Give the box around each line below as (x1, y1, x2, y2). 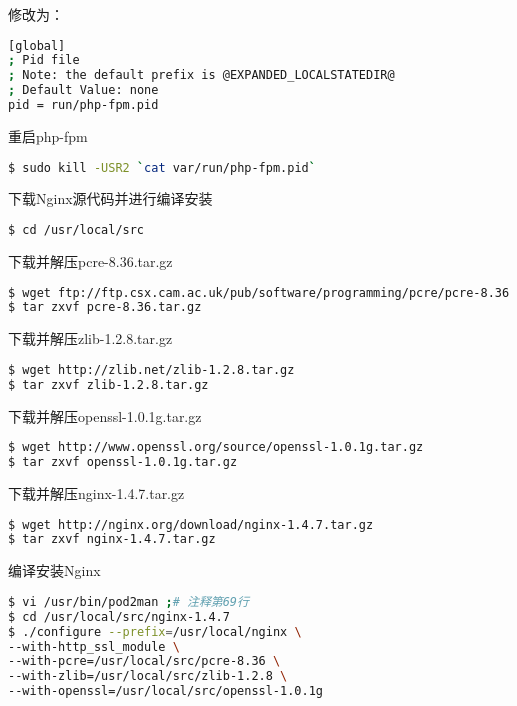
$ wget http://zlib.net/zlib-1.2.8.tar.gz (8, 362, 295, 377)
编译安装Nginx (8, 560, 101, 581)
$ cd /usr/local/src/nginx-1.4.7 (8, 609, 230, 624)
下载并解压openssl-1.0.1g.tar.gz (8, 405, 202, 426)
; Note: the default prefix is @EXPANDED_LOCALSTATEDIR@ (8, 68, 395, 83)
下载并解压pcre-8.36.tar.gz (8, 250, 173, 271)
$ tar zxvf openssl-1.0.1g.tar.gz (8, 455, 238, 470)
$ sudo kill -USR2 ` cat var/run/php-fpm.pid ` (8, 160, 316, 175)
